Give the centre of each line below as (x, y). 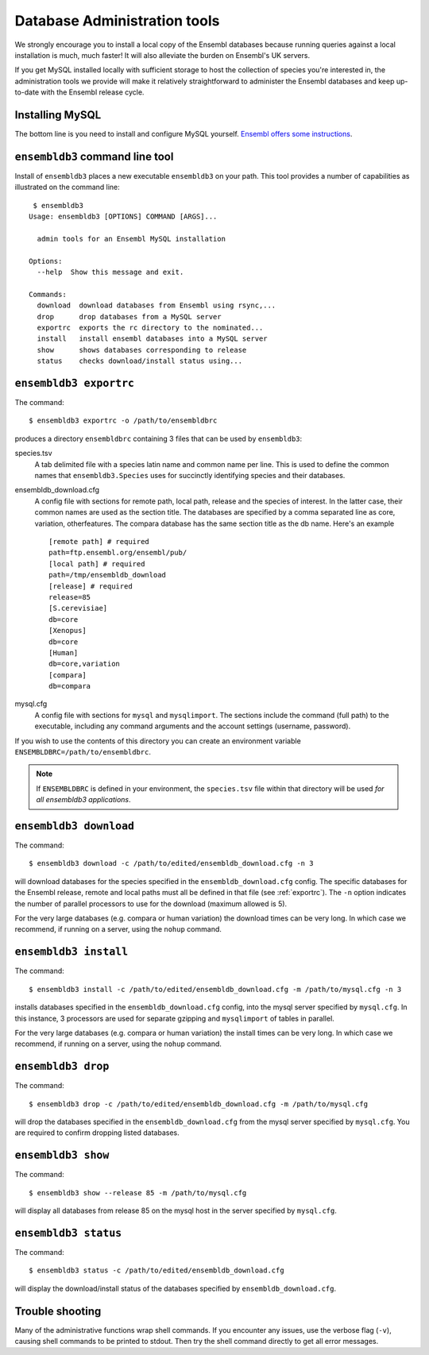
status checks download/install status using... (139, 361)
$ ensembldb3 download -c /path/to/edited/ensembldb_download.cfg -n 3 (171, 863)
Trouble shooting (58, 1311)
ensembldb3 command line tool (94, 156)
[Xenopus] (68, 631)
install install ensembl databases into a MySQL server (152, 339)
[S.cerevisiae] (78, 608)
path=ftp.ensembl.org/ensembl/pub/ (118, 553)
